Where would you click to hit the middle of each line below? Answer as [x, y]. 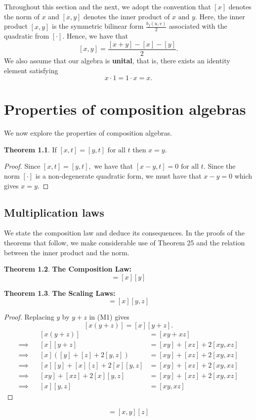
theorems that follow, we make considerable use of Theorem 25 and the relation [125, 243]
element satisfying [31, 70]
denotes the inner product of [127, 16]
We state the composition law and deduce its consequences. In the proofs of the [124, 233]
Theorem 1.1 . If [30, 149]
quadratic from [27, 36]
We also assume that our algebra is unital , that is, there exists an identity [117, 60]
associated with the [198, 26]
